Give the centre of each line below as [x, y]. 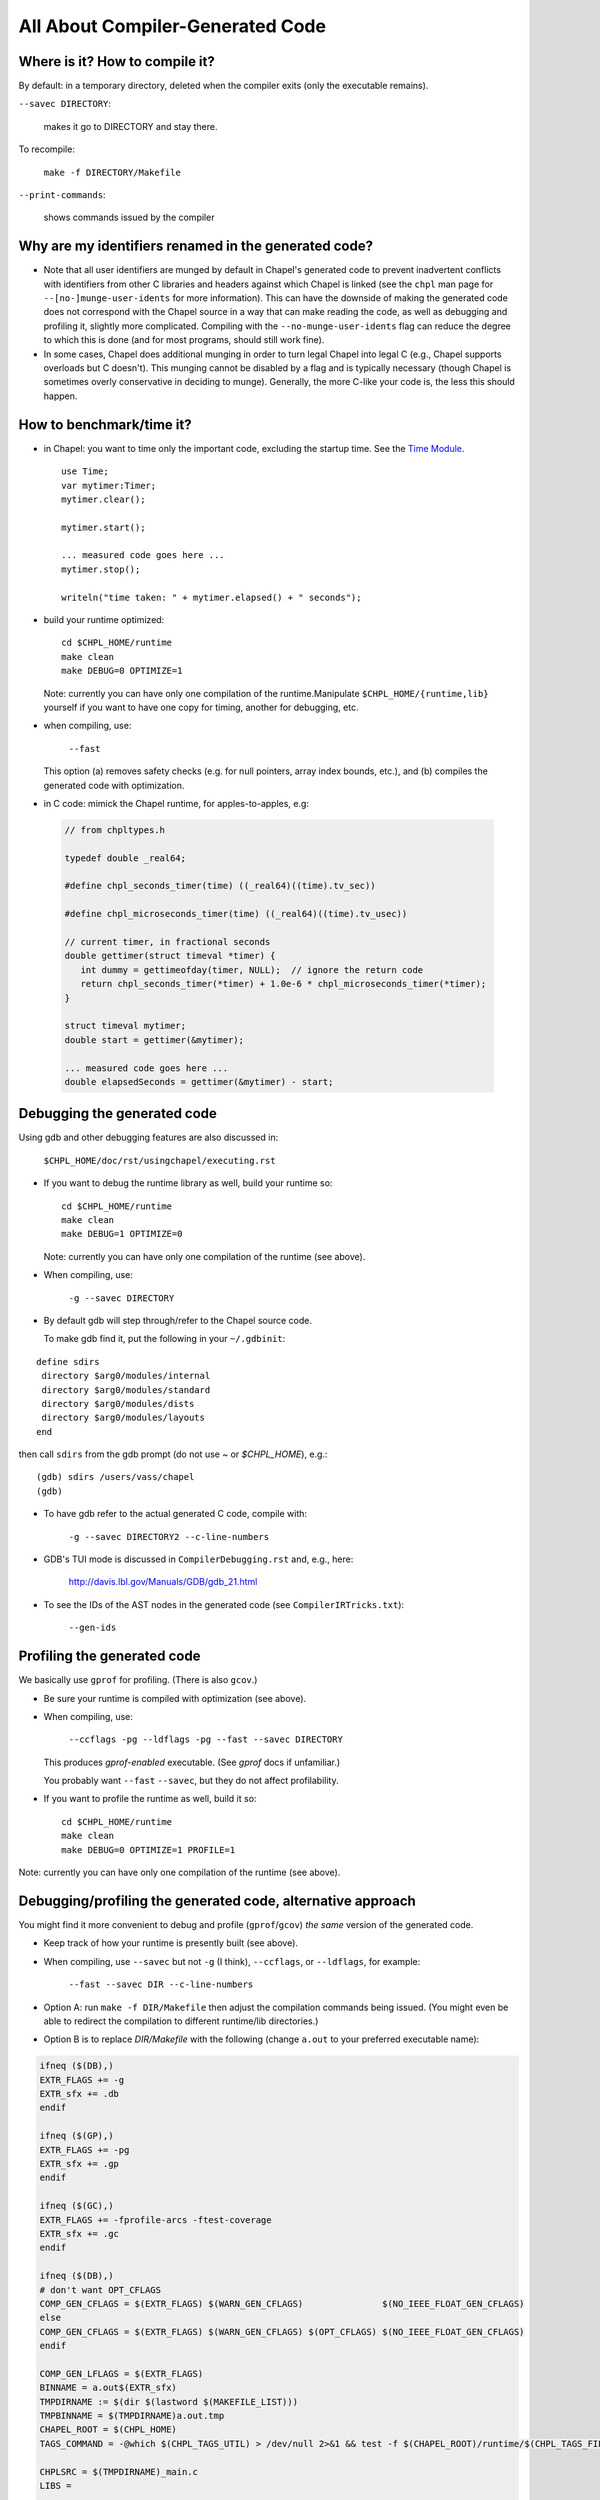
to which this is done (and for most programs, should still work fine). [184, 340]
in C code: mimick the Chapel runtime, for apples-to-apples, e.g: [176, 803]
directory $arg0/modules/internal [126, 1376]
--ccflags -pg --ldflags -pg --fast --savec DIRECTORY [206, 1739]
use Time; [85, 471]
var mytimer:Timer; [109, 485]
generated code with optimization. [114, 785]
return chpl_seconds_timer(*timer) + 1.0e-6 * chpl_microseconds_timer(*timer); [283, 984]
